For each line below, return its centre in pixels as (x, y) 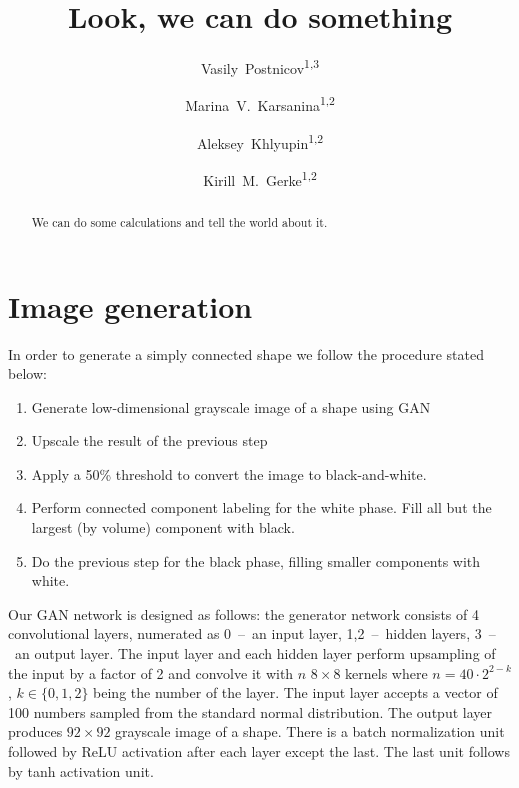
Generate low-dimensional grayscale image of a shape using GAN (231, 406)
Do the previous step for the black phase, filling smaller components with (256, 560)
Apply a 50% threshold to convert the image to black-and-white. (229, 473)
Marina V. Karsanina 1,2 (260, 104)
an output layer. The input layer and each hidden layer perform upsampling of (255, 653)
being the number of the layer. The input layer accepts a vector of (295, 692)
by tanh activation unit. (81, 770)
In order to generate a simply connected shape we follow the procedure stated (246, 353)
